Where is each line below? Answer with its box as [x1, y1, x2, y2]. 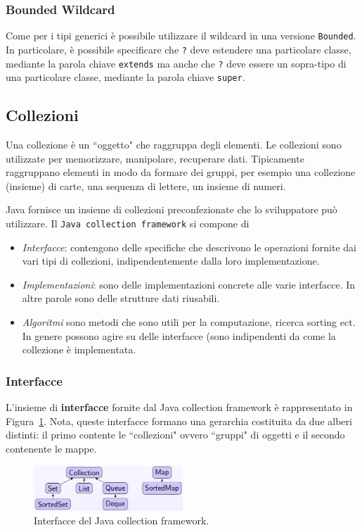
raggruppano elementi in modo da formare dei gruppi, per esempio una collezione [6, 165, 356, 179]
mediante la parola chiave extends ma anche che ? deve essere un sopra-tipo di [6, 56, 347, 70]
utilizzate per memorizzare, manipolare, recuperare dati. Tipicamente [6, 151, 304, 165]
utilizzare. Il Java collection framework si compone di [6, 216, 250, 231]
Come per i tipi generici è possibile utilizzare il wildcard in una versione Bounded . [6, 28, 356, 43]
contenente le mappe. [6, 441, 97, 455]
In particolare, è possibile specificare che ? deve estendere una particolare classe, [6, 42, 351, 56]
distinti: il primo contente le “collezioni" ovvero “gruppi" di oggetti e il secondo [6, 427, 345, 442]
